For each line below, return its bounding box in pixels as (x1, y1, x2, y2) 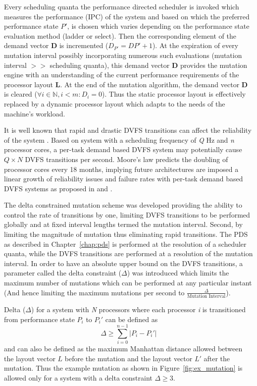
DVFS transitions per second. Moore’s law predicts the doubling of (25, 154, 228, 164)
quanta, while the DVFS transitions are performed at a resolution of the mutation (4, 248, 253, 259)
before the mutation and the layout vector (64, 353, 193, 363)
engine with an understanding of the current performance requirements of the (4, 69, 239, 80)
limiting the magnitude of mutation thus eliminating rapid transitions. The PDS (4, 229, 248, 239)
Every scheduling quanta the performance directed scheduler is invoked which (4, 1, 239, 11)
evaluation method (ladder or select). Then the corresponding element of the (4, 30, 236, 41)
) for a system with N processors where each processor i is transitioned (31, 304, 246, 314)
